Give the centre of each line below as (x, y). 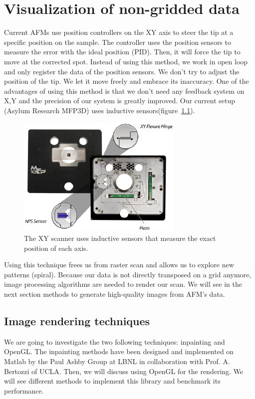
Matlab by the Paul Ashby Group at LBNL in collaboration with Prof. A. (117, 361)
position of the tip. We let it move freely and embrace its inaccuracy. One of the (127, 81)
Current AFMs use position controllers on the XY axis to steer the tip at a (119, 32)
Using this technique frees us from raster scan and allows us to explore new (119, 265)
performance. (24, 390)
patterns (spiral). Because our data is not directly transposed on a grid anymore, (128, 274)
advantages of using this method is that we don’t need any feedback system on (124, 91)
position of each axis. (56, 248)
